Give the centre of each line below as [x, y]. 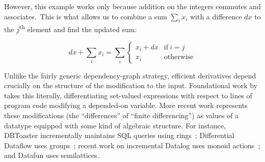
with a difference [216, 16]
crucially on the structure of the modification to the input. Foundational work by [131, 85]
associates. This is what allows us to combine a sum [86, 16]
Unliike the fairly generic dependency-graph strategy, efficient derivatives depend [130, 75]
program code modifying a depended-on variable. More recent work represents [126, 105]
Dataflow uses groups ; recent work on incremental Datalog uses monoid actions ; [132, 145]
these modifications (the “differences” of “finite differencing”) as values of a [122, 115]
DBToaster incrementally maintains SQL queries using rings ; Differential [119, 135]
